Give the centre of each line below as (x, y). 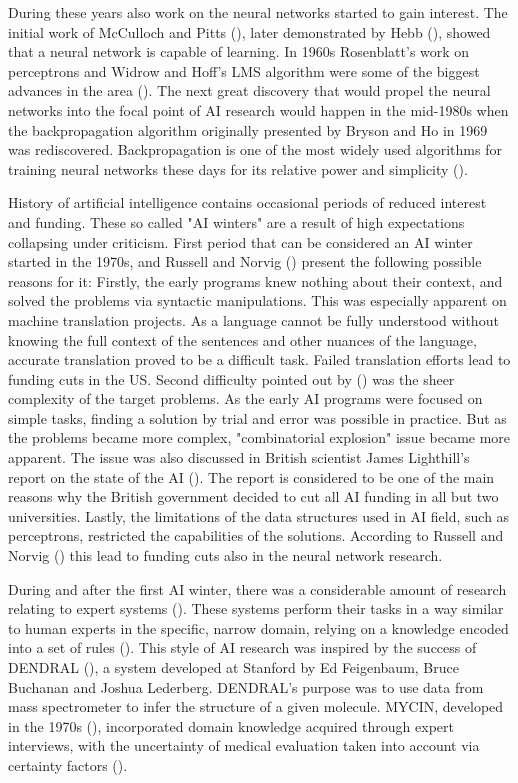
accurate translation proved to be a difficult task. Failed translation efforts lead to (259, 359)
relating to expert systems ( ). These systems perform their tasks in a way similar (256, 608)
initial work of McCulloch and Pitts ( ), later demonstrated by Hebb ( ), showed (249, 31)
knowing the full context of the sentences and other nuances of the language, (242, 339)
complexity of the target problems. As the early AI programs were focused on (245, 398)
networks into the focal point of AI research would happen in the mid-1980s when (258, 109)
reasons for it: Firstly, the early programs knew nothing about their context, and (255, 280)
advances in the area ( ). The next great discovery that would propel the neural (249, 90)
